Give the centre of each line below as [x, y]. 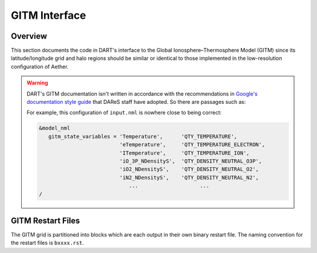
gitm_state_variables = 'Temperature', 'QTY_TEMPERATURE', [143, 136]
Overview [29, 36]
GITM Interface [48, 15]
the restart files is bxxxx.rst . [48, 243]
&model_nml [55, 128]
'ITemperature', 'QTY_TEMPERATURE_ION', [184, 153]
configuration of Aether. [40, 66]
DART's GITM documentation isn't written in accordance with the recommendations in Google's [142, 93]
